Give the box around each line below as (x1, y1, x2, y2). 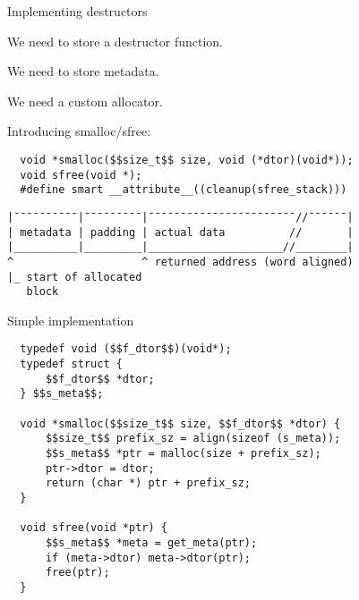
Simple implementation (7, 310, 134, 329)
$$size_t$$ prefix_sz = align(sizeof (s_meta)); (45, 432, 341, 445)
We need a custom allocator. (7, 91, 163, 110)
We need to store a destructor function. (7, 31, 223, 50)
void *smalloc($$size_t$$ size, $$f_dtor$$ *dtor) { (20, 417, 341, 430)
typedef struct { (20, 358, 123, 371)
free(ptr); (45, 566, 110, 579)
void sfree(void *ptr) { (20, 521, 167, 535)
